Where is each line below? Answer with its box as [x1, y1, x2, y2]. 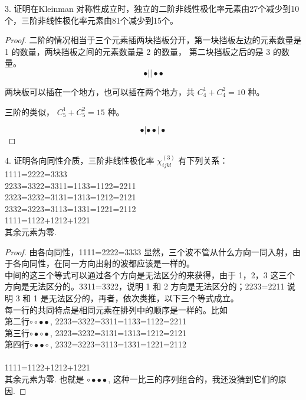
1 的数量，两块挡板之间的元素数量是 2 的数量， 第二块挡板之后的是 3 [5, 45, 271, 57]
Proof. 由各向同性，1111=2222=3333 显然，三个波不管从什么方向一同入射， [5, 245, 292, 258]
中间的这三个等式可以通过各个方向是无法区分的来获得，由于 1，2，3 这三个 [5, 268, 295, 281]
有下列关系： [178, 154, 228, 167]
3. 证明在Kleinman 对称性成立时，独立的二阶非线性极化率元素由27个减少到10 [5, 2, 300, 14]
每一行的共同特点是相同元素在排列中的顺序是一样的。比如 [5, 303, 228, 316]
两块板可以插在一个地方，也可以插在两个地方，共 [5, 85, 195, 97]
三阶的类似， [5, 105, 54, 118]
